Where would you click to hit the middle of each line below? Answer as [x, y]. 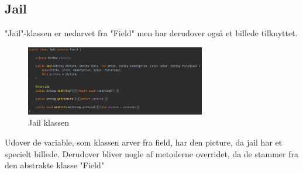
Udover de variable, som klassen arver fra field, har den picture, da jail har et [144, 142]
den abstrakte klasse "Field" [54, 165]
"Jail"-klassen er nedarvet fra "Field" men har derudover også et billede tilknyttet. [151, 33]
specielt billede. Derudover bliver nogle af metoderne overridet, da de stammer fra [151, 153]
